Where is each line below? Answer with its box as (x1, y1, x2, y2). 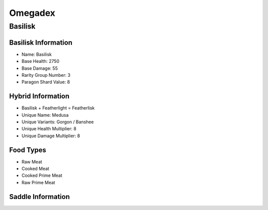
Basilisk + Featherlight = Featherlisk (21, 105, 95, 111)
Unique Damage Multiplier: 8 (21, 133, 80, 139)
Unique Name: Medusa (21, 112, 69, 118)
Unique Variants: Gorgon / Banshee (21, 119, 94, 125)
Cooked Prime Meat (21, 172, 63, 178)
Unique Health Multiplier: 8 (21, 126, 76, 132)
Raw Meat (21, 158, 42, 164)
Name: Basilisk (21, 51, 52, 57)
